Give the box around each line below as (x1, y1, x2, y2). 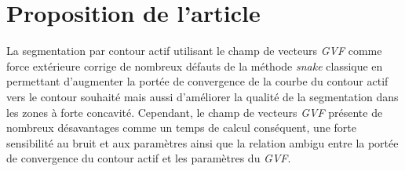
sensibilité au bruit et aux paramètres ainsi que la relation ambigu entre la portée (6, 134, 399, 151)
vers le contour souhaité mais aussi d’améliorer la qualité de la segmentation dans (6, 88, 399, 104)
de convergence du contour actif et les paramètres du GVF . (6, 150, 291, 166)
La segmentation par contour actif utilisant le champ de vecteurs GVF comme (6, 42, 382, 59)
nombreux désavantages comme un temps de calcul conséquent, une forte (6, 119, 356, 136)
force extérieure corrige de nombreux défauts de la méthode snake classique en (6, 57, 383, 74)
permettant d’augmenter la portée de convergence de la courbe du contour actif (6, 73, 389, 89)
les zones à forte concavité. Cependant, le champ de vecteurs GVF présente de (6, 104, 383, 120)
